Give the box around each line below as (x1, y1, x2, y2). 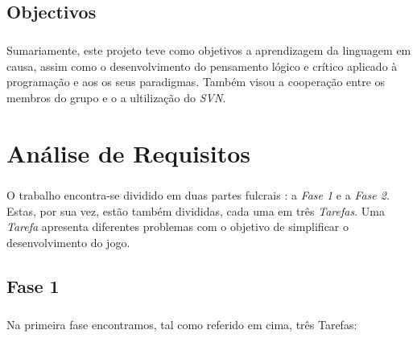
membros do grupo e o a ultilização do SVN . (6, 89, 226, 105)
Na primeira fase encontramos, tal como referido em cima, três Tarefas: (6, 315, 357, 332)
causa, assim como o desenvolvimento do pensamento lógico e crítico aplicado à (6, 57, 398, 74)
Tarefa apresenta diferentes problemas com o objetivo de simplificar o (6, 218, 349, 235)
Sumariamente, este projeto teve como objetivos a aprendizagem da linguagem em (6, 42, 411, 59)
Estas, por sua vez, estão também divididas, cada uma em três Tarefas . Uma (6, 202, 385, 219)
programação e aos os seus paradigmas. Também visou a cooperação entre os (6, 73, 386, 90)
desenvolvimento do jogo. (6, 234, 130, 251)
